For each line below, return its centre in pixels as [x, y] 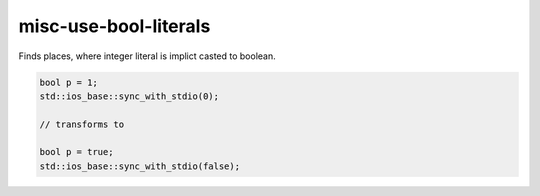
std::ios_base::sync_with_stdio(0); [129, 96]
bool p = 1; [69, 82]
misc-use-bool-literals [114, 26]
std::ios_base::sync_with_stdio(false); [139, 166]
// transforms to [82, 124]
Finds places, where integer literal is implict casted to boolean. [147, 56]
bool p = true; [76, 152]
